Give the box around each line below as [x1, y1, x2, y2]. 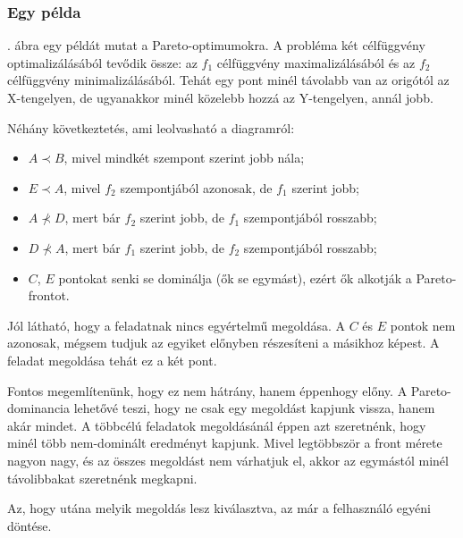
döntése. [7, 516, 52, 534]
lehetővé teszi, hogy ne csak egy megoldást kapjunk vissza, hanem [73, 399, 435, 417]
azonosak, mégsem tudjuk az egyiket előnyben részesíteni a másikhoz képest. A [7, 333, 440, 352]
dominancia [7, 399, 71, 417]
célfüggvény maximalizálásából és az [216, 53, 416, 71]
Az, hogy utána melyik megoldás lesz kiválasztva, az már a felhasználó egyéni [7, 499, 431, 517]
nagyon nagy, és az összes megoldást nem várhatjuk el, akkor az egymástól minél [7, 450, 449, 469]
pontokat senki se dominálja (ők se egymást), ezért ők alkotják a [58, 268, 412, 287]
